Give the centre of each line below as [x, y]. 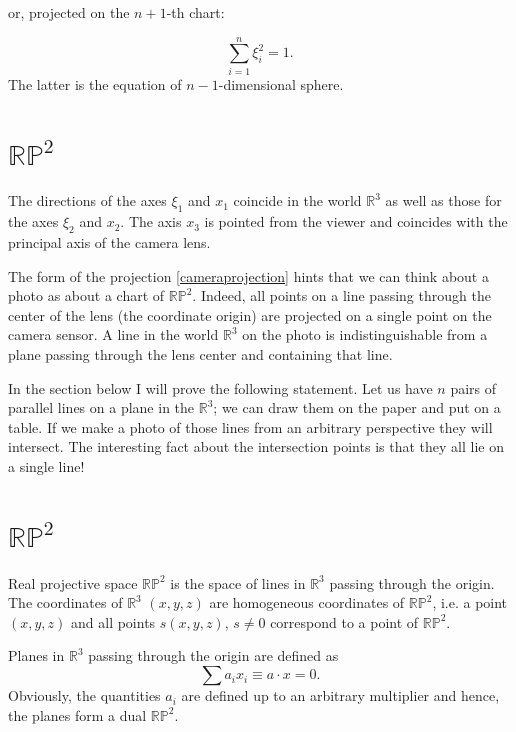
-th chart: [195, 12]
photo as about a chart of [86, 295]
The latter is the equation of [95, 83]
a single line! [46, 465]
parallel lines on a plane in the [101, 407]
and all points [113, 621]
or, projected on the [69, 12]
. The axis [151, 221]
